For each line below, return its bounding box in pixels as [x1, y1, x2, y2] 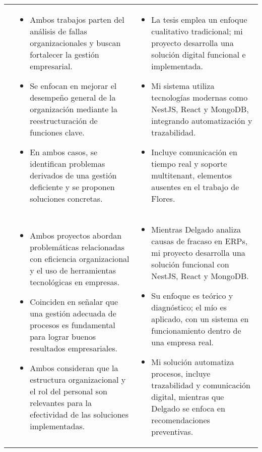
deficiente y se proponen [30, 181, 115, 193]
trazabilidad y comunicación [151, 379, 250, 391]
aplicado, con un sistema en [151, 313, 249, 325]
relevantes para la [30, 396, 92, 409]
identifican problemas [30, 158, 105, 169]
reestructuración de [30, 115, 98, 126]
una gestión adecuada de [30, 307, 116, 319]
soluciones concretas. [30, 193, 103, 204]
